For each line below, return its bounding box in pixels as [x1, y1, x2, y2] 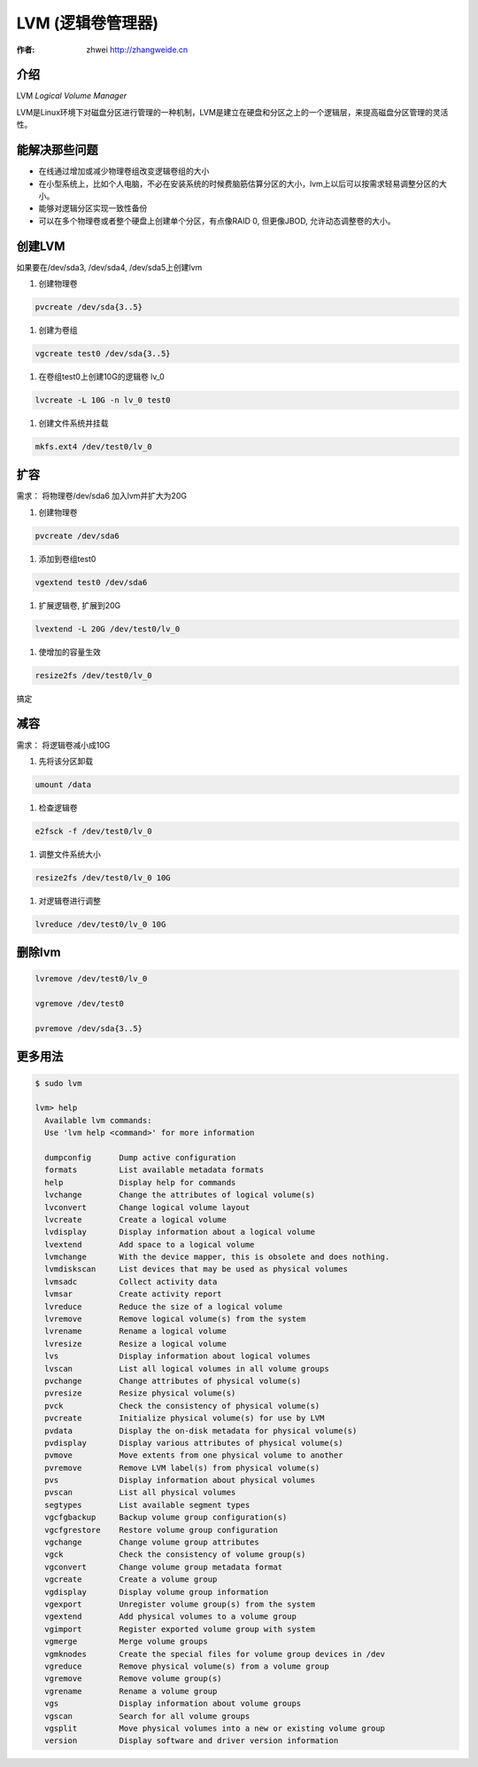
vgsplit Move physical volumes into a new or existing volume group [44, 1723, 385, 1733]
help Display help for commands [44, 1177, 236, 1187]
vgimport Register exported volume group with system [44, 1623, 316, 1634]
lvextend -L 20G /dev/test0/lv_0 [35, 623, 181, 634]
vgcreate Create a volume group [44, 1575, 218, 1584]
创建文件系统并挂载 [38, 418, 109, 428]
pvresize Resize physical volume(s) [44, 1388, 236, 1398]
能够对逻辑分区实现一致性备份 [38, 203, 148, 214]
